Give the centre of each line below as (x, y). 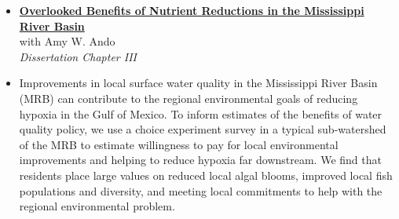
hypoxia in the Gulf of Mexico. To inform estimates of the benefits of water (201, 113)
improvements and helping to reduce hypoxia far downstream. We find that (200, 160)
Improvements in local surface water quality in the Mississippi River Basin (198, 83)
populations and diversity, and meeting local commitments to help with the (201, 190)
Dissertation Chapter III (78, 56)
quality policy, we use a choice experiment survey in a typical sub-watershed (203, 129)
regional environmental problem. (97, 206)
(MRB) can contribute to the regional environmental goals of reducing (189, 98)
